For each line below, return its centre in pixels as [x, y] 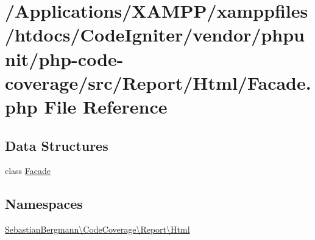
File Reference [106, 106]
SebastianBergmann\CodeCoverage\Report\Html [97, 229]
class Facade [28, 171]
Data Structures [57, 145]
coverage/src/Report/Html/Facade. [158, 82]
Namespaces [44, 204]
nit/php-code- [64, 58]
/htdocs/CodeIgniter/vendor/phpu [155, 35]
